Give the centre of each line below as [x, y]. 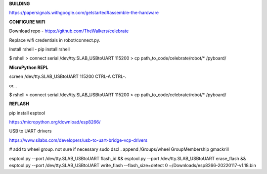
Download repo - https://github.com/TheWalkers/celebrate [69, 31]
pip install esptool [27, 113]
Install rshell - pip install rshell [40, 49]
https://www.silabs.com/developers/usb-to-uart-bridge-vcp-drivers [78, 140]
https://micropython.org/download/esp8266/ [55, 122]
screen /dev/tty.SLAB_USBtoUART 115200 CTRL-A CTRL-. [67, 76]
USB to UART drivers [30, 131]
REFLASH [19, 104]
